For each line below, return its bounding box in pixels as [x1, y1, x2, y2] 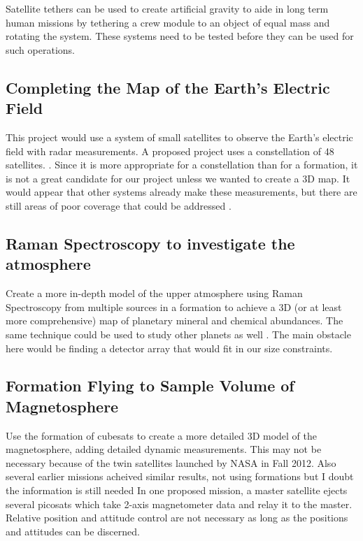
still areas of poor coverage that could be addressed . [6, 198, 232, 212]
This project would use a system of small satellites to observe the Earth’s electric [6, 129, 353, 144]
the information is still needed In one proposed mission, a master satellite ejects [6, 483, 348, 498]
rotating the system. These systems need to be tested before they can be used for [6, 29, 354, 43]
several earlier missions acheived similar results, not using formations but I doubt [6, 469, 354, 484]
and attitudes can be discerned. [6, 524, 140, 538]
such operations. [6, 42, 75, 57]
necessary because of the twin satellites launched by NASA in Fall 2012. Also [6, 455, 336, 470]
